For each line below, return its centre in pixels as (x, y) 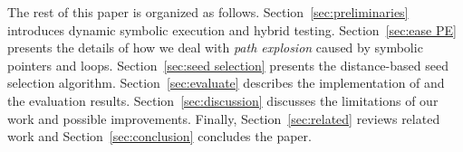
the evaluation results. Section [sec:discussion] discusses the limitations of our (223, 100)
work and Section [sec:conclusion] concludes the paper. (159, 136)
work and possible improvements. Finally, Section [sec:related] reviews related (224, 118)
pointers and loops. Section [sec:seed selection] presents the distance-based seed (228, 65)
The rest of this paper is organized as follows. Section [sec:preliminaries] (208, 12)
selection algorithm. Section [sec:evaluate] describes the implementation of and (226, 83)
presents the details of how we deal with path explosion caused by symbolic (215, 47)
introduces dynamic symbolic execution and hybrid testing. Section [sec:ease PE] (232, 29)
